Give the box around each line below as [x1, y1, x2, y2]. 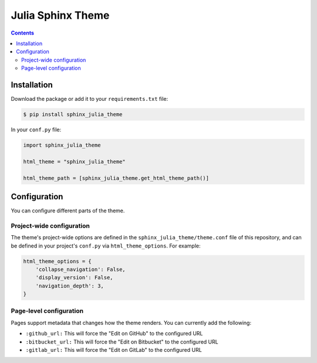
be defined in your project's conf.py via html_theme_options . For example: [11, 242, 201, 249]
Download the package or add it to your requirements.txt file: [11, 96, 168, 103]
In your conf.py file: [11, 126, 62, 133]
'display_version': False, [35, 274, 114, 281]
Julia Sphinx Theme [11, 9, 110, 22]
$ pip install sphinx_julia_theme [23, 111, 123, 117]
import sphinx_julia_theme [23, 141, 101, 148]
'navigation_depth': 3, [35, 282, 104, 289]
